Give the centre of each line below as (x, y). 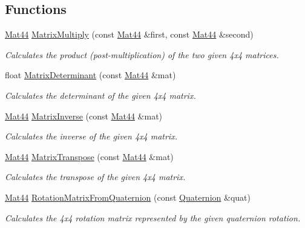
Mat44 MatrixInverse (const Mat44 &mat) (84, 116)
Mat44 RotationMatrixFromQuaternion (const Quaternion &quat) (128, 197)
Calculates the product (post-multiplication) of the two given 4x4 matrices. (142, 54)
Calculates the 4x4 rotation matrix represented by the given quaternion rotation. (153, 217)
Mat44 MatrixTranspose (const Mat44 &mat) (89, 156)
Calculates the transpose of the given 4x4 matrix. (95, 177)
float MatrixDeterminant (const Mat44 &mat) (90, 75)
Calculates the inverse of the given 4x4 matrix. (91, 136)
